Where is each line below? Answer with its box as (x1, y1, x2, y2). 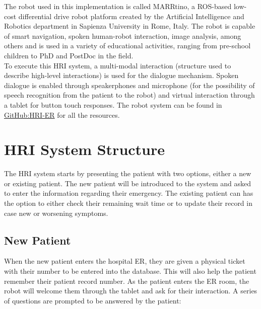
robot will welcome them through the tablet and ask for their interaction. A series (4, 285, 257, 296)
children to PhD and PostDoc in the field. (4, 50, 134, 60)
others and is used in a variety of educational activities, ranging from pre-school (4, 40, 251, 51)
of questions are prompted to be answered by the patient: (4, 295, 181, 305)
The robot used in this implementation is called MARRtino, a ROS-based (4, 1, 232, 11)
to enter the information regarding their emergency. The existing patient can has (4, 188, 253, 198)
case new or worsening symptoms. (4, 207, 108, 218)
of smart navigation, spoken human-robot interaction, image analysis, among (4, 30, 241, 41)
